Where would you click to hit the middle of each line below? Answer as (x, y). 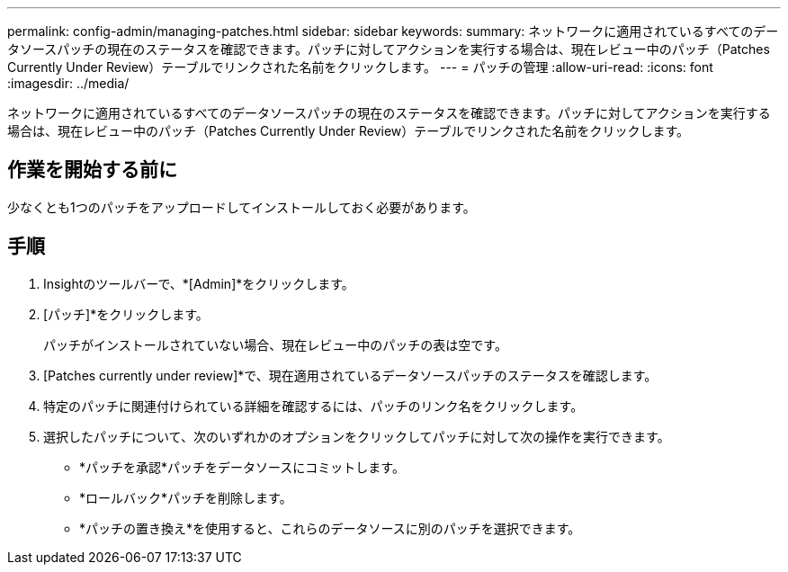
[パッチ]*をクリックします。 (126, 314)
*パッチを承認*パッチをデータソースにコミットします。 (242, 467)
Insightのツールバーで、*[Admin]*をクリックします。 (199, 283)
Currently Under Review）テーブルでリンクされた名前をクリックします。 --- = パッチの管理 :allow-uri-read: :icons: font (360, 67)
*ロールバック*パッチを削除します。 (186, 497)
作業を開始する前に (92, 170)
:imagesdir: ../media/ (68, 83)
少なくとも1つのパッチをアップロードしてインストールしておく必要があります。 (242, 207)
